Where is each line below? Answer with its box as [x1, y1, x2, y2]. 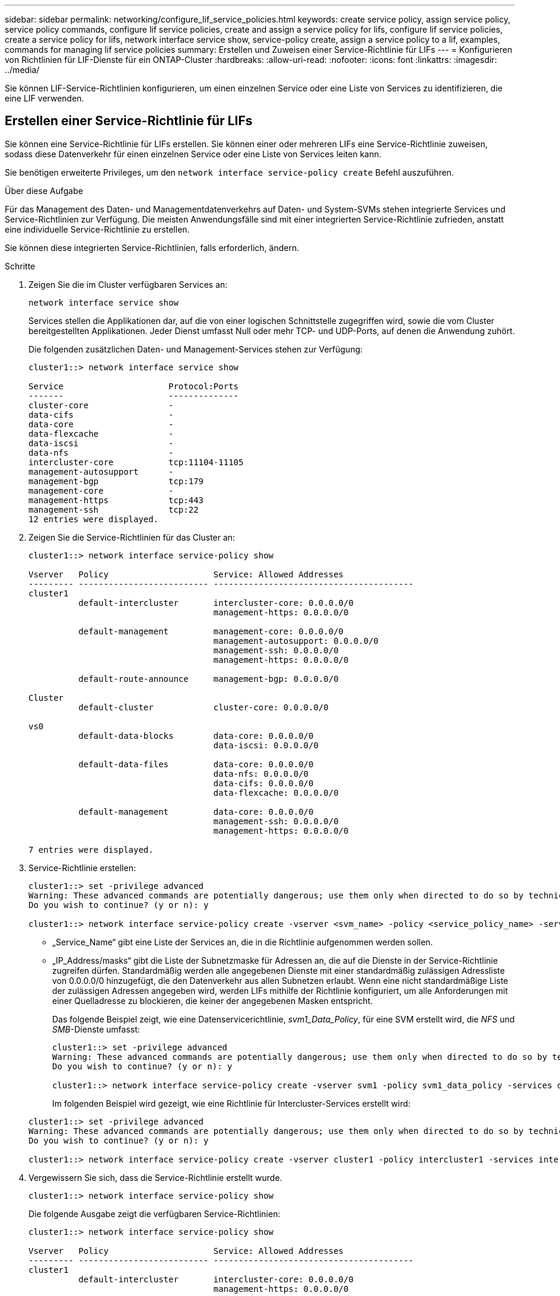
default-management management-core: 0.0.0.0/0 [78, 626, 344, 636]
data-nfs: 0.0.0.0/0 [213, 768, 309, 779]
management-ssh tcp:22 [28, 504, 199, 514]
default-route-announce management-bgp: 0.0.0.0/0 [78, 674, 339, 684]
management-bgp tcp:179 [28, 476, 204, 486]
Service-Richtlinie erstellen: [28, 862, 136, 873]
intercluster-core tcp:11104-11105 [28, 457, 244, 467]
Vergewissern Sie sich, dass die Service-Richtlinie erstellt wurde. [28, 1172, 282, 1183]
